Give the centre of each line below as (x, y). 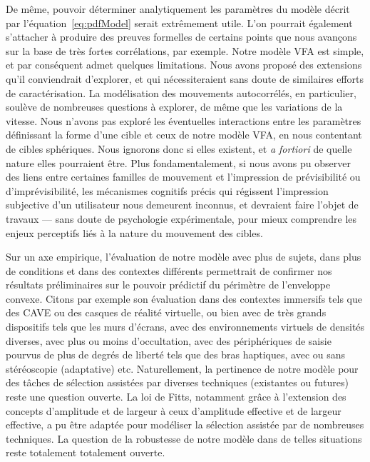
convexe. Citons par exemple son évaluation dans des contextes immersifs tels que (184, 298)
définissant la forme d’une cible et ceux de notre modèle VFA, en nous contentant (184, 135)
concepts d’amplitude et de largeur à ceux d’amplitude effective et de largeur (174, 410)
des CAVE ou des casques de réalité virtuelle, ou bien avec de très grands (166, 312)
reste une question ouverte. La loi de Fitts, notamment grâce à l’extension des (176, 397)
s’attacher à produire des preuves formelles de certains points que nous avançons (181, 37)
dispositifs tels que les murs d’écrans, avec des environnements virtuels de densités (185, 327)
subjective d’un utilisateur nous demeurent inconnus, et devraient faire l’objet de (182, 205)
